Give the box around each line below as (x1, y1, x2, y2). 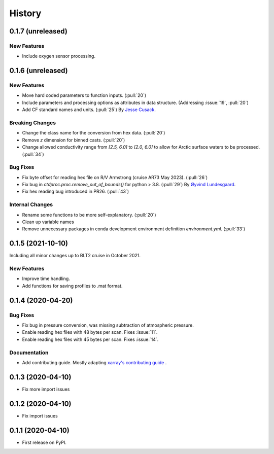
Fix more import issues (22, 386, 70, 392)
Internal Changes (9, 201, 53, 208)
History (9, 8, 42, 19)
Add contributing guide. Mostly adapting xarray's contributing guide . (22, 359, 167, 365)
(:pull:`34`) (22, 151, 44, 157)
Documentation (9, 349, 49, 356)
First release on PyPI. (22, 439, 67, 445)
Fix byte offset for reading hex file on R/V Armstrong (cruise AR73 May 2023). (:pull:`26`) (22, 174, 208, 180)
